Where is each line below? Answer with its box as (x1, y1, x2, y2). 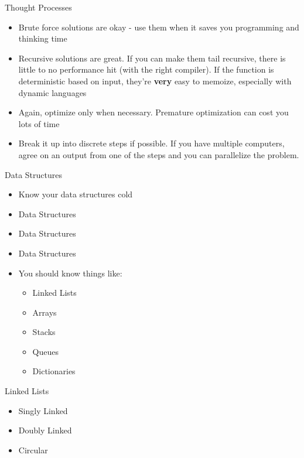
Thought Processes (5, 1, 72, 13)
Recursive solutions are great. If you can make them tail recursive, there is (18, 52, 286, 64)
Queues (32, 345, 59, 357)
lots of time (18, 117, 60, 129)
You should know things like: (18, 266, 122, 279)
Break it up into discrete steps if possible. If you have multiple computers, (18, 137, 285, 149)
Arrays (32, 306, 57, 318)
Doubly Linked (18, 424, 72, 436)
